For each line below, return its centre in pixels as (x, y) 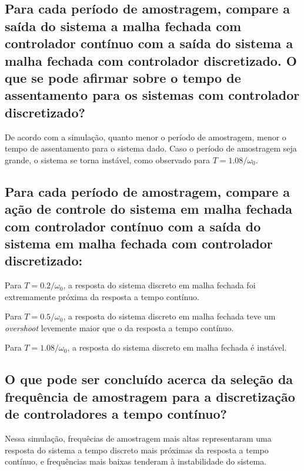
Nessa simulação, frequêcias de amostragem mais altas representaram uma (138, 438)
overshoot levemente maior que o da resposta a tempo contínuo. (119, 327)
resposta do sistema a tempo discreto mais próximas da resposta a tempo (137, 450)
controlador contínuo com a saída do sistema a (149, 43)
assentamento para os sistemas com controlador (152, 95)
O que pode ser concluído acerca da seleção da (149, 379)
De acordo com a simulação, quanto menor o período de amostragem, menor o (146, 137)
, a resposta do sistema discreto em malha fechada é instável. (177, 347)
